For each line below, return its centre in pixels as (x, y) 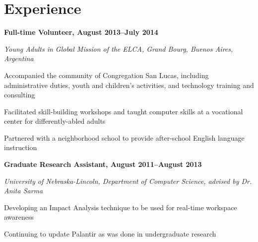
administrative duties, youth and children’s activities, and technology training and (129, 85)
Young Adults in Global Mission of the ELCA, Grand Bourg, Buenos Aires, (119, 48)
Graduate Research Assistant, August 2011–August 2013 (103, 164)
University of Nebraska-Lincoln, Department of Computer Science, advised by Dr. (128, 181)
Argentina (19, 58)
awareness (19, 217)
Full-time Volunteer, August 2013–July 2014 (81, 32)
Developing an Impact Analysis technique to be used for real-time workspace (121, 207)
